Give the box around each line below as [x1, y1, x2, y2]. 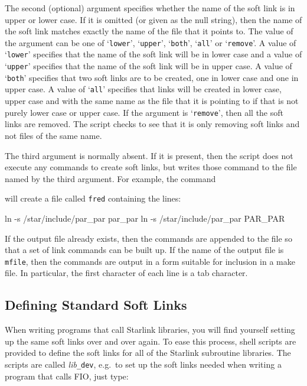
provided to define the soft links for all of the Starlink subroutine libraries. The [5, 346, 291, 359]
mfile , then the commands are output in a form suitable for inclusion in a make [5, 255, 295, 267]
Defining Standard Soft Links [5, 296, 187, 314]
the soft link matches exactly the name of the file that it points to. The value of [5, 25, 293, 37]
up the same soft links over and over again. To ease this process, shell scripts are [5, 335, 296, 347]
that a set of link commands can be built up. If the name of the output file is [5, 244, 284, 256]
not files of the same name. [5, 129, 102, 141]
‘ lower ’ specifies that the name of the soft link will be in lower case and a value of [5, 48, 302, 60]
